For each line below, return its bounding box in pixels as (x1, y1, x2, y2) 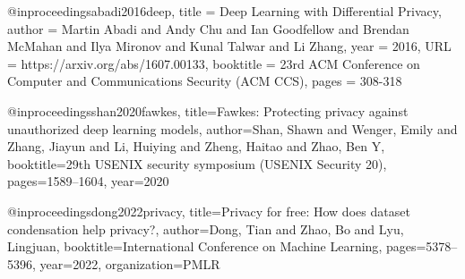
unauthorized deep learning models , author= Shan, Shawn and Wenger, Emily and (7, 119, 458, 138)
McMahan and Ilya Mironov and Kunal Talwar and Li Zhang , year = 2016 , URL (7, 37, 452, 55)
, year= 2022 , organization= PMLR (32, 254, 220, 273)
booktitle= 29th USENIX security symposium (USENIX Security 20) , (7, 154, 387, 173)
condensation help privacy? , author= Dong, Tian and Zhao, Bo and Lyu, (7, 219, 404, 238)
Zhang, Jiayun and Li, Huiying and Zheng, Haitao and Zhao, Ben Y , (7, 137, 385, 156)
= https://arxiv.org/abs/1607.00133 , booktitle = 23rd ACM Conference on (7, 54, 420, 72)
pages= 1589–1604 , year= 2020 (7, 172, 169, 190)
